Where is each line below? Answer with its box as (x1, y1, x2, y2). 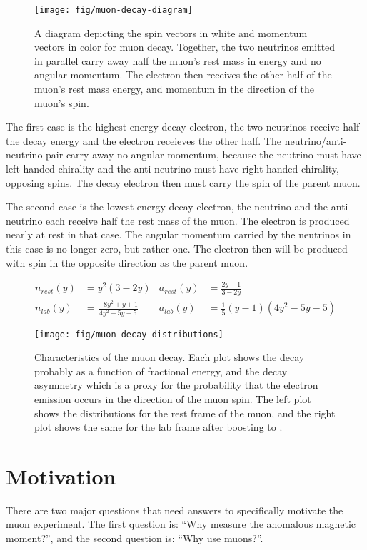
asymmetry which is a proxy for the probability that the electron (34, 377, 318, 392)
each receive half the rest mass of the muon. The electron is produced (46, 213, 350, 228)
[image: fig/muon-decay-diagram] (34, 5, 193, 15)
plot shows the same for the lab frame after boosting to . (34, 419, 283, 434)
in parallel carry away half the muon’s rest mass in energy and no (34, 53, 321, 68)
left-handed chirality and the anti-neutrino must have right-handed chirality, (6, 161, 339, 175)
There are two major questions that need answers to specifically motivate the (6, 502, 343, 517)
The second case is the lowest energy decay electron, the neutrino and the (6, 199, 328, 214)
